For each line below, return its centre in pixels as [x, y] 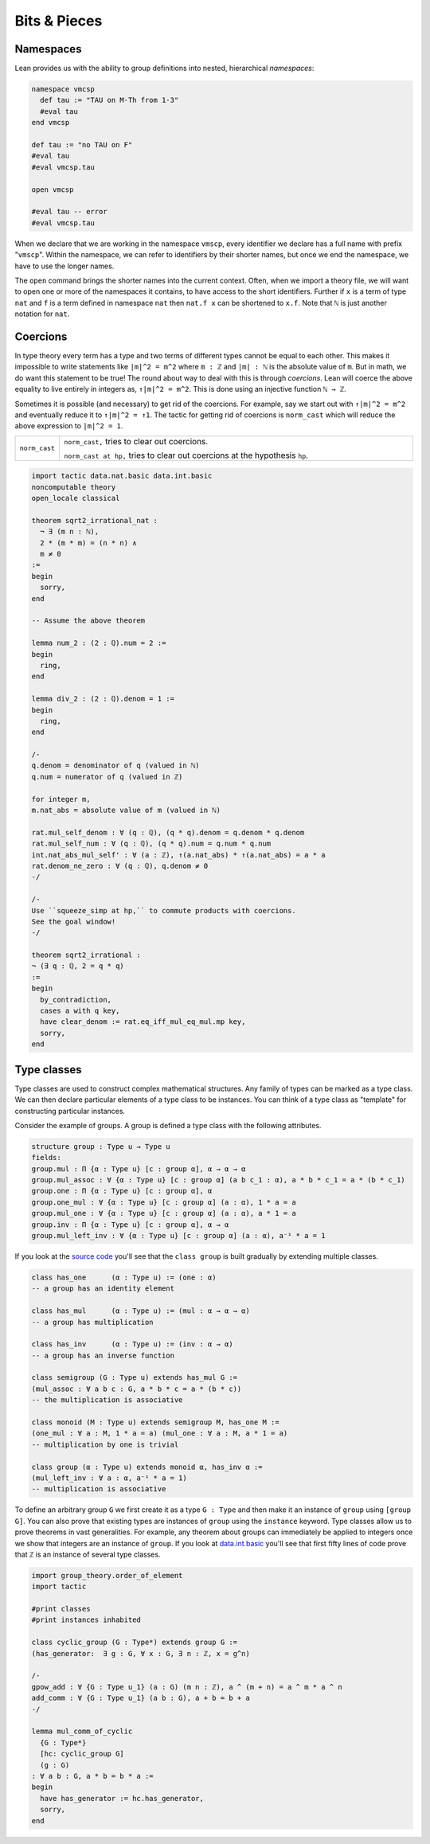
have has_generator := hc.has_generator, [122, 1798]
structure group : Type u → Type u [101, 1146]
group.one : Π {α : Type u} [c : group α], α [122, 1191]
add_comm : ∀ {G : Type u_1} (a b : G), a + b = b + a [141, 1698]
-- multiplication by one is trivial [105, 1444]
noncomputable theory [74, 487]
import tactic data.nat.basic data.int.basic [122, 476]
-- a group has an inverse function [103, 1355]
